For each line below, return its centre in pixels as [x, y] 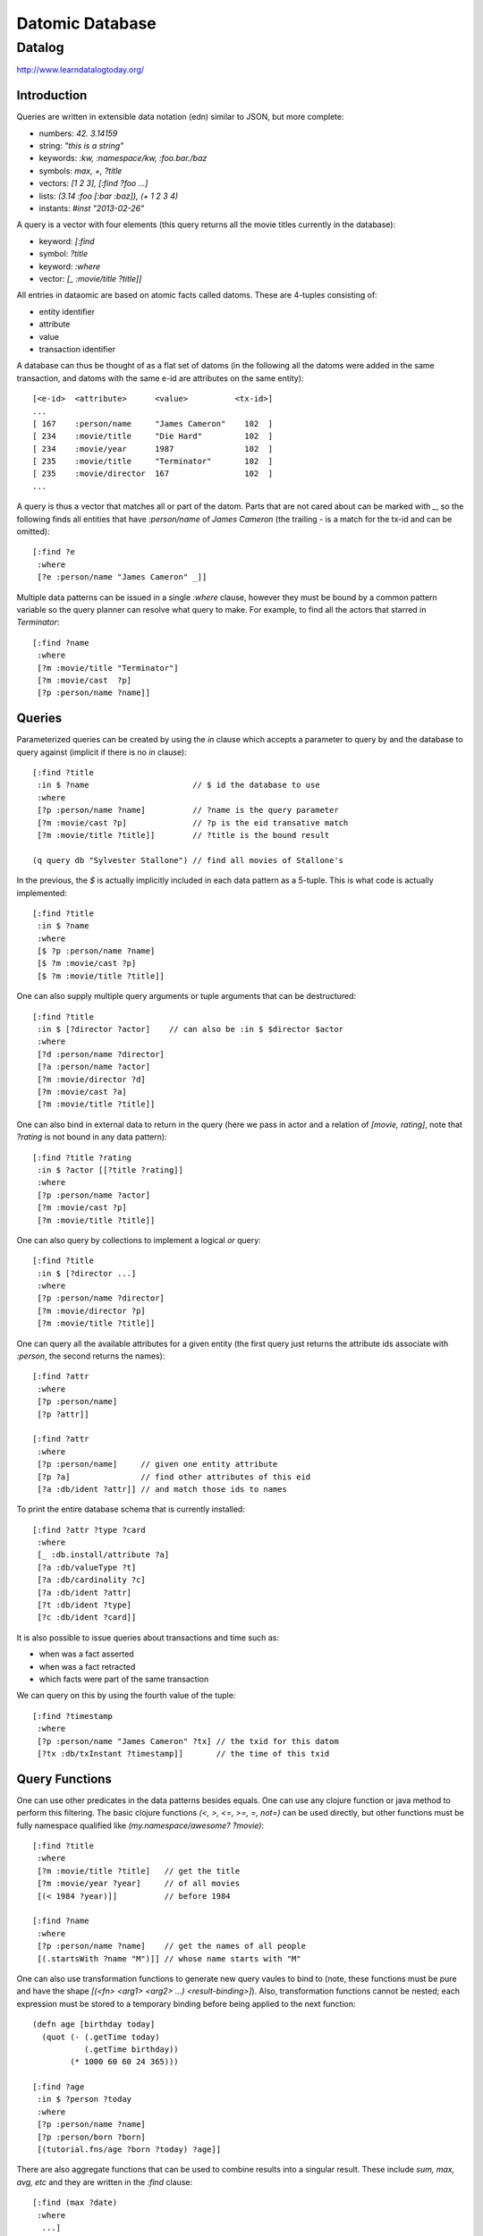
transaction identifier [77, 349]
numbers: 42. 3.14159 [78, 133]
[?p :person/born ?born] [92, 2137]
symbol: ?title [64, 254]
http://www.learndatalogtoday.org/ [80, 70]
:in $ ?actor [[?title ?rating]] [110, 1170]
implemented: [42, 893]
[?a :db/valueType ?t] [87, 1567]
